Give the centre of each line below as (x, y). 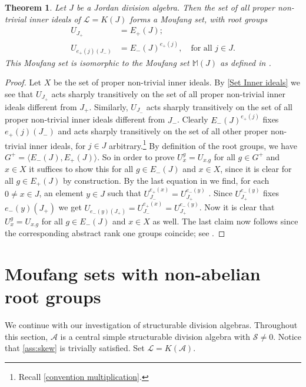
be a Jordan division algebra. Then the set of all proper (175, 7)
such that (124, 193)
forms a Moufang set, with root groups (199, 19)
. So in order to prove (136, 156)
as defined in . (246, 62)
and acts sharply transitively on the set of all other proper (163, 131)
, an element (61, 193)
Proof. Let (23, 82)
